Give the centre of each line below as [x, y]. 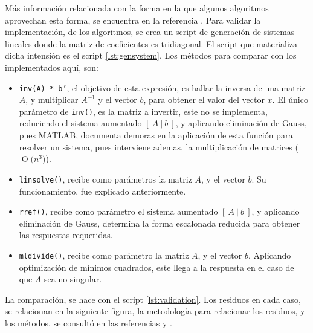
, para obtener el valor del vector [204, 99]
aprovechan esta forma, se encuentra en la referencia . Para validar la [133, 20]
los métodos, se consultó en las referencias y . [89, 322]
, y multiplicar [52, 99]
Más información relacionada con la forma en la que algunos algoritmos [137, 8]
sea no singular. [73, 279]
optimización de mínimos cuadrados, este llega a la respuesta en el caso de [156, 267]
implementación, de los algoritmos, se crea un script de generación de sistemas [150, 32]
